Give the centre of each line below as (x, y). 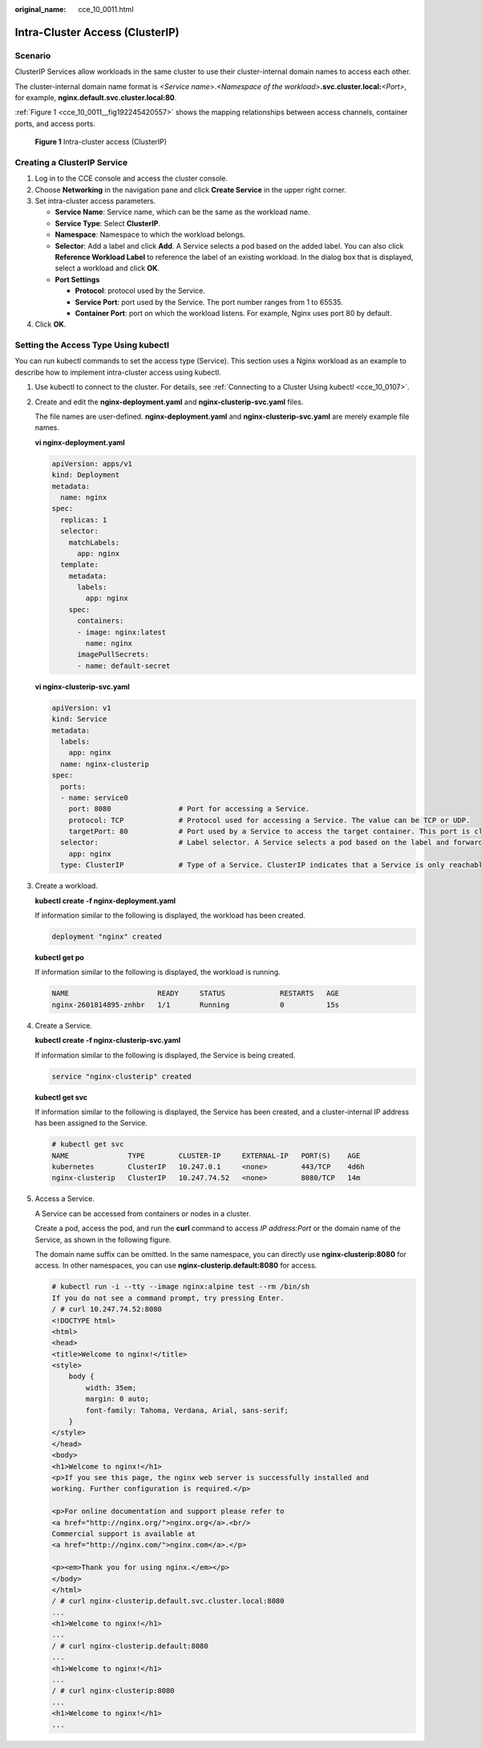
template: (80, 565)
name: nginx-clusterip (105, 764)
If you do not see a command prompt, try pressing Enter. (168, 1298)
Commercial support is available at (124, 1533)
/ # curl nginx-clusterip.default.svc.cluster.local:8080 (168, 1601)
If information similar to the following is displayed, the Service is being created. (165, 1055)
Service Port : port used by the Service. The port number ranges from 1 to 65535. (209, 302)
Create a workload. (66, 886)
